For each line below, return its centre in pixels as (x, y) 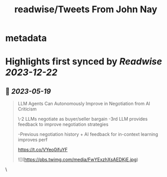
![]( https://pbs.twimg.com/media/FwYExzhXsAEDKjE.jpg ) (78, 160)
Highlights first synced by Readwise (84, 62)
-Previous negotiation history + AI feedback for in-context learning (88, 135)
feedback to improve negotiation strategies (63, 124)
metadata (26, 38)
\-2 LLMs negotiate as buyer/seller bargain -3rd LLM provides (83, 119)
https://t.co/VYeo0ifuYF (43, 150)
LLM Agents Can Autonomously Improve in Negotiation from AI (84, 104)
